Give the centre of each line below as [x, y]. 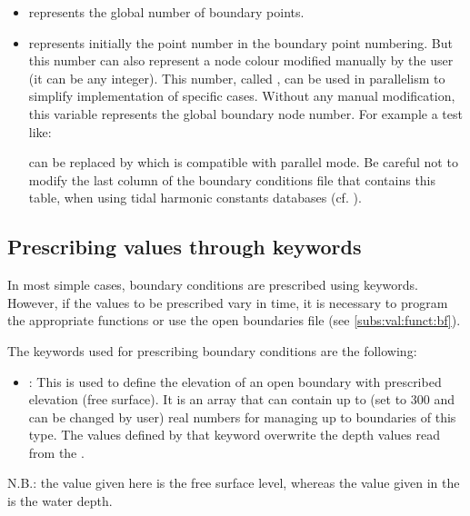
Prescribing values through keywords [185, 247]
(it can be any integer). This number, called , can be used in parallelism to [237, 78]
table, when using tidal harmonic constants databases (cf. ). [195, 198]
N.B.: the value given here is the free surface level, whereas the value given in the [234, 483]
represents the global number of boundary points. [166, 12]
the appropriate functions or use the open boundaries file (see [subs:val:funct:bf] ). [234, 320]
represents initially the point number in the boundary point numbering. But [240, 42]
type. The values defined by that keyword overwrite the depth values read [234, 435]
